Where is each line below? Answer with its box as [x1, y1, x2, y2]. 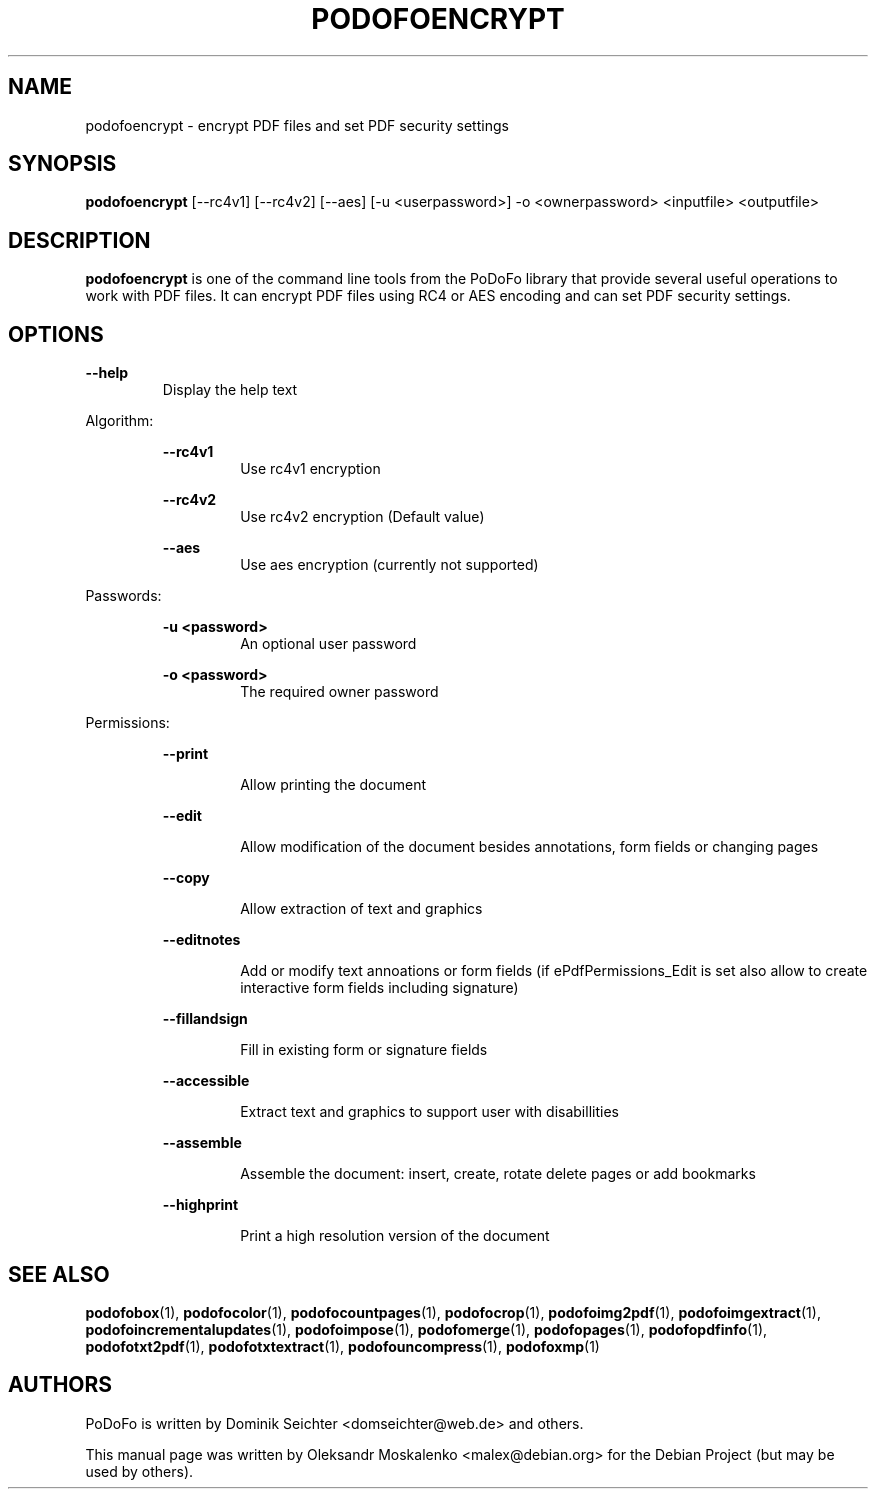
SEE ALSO [8, 1261, 110, 1287]
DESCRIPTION [8, 227, 151, 253]
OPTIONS [8, 321, 104, 347]
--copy [162, 869, 210, 887]
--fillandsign [162, 1010, 248, 1028]
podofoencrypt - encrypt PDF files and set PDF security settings [85, 116, 509, 134]
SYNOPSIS [8, 151, 117, 177]
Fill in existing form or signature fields [240, 1041, 488, 1059]
